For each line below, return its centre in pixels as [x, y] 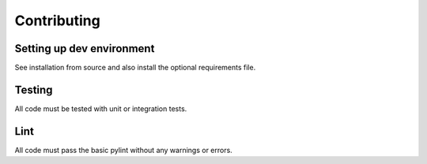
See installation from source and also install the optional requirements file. [135, 68]
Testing [34, 89]
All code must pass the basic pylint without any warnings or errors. [123, 150]
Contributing [57, 20]
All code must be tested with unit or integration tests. [101, 108]
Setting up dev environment [85, 48]
